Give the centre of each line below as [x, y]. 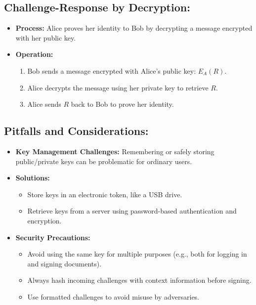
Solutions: [33, 178]
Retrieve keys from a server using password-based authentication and [132, 211]
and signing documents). [64, 263]
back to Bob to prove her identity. [122, 104]
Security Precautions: [53, 237]
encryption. [44, 220]
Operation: [34, 54]
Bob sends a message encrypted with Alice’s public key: [112, 70]
